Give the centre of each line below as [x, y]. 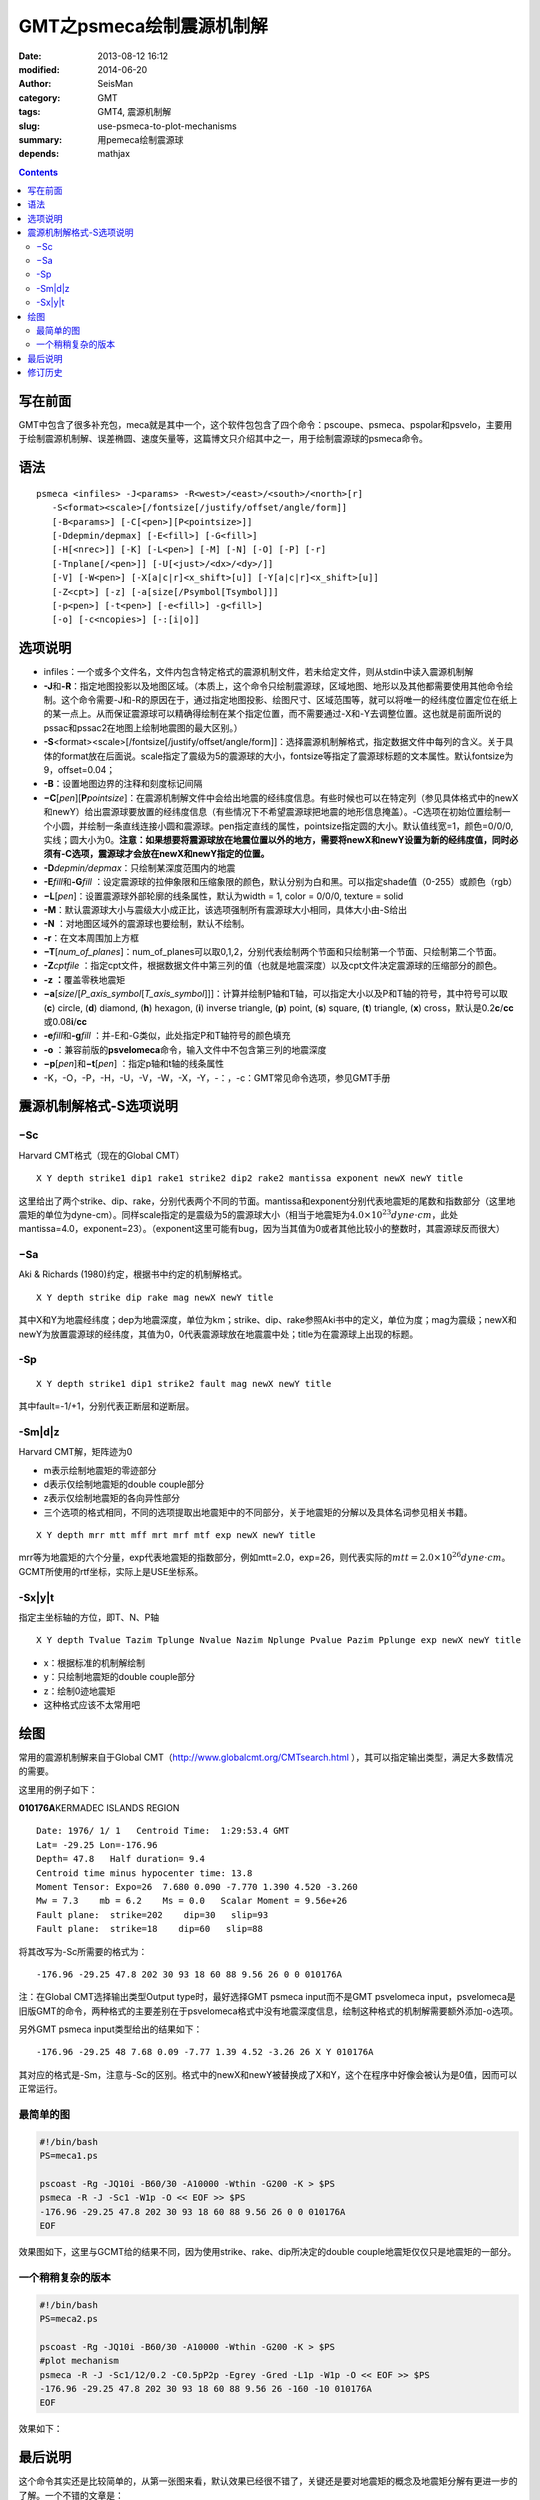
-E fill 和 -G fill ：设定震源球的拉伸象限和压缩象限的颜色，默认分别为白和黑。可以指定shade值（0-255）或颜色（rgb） [280, 882]
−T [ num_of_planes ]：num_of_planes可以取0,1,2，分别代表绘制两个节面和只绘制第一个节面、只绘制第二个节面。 [272, 952]
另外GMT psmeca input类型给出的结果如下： [110, 2029]
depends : [39, 154]
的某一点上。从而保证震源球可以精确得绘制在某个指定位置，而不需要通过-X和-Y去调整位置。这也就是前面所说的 [272, 714]
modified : [39, 69]
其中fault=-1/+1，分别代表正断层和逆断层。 [106, 1406]
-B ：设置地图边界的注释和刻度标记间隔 [123, 784]
